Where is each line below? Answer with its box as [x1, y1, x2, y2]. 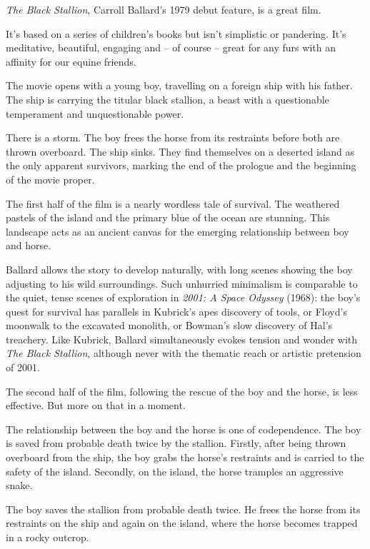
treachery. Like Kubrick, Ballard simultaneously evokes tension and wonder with [6, 331, 358, 346]
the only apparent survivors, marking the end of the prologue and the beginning [6, 158, 356, 173]
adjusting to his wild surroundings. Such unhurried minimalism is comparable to [6, 276, 358, 291]
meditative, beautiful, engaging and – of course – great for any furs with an [6, 40, 336, 55]
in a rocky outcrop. [6, 530, 89, 544]
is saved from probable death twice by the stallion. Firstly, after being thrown [6, 435, 346, 450]
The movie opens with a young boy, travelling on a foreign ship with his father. [6, 78, 353, 93]
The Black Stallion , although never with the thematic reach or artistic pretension [6, 346, 361, 361]
